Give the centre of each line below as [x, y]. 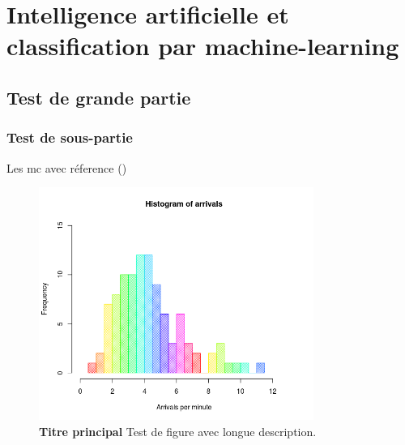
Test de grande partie [99, 97]
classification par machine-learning [203, 46]
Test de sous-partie [70, 137]
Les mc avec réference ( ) [67, 167]
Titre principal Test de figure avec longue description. [178, 431]
